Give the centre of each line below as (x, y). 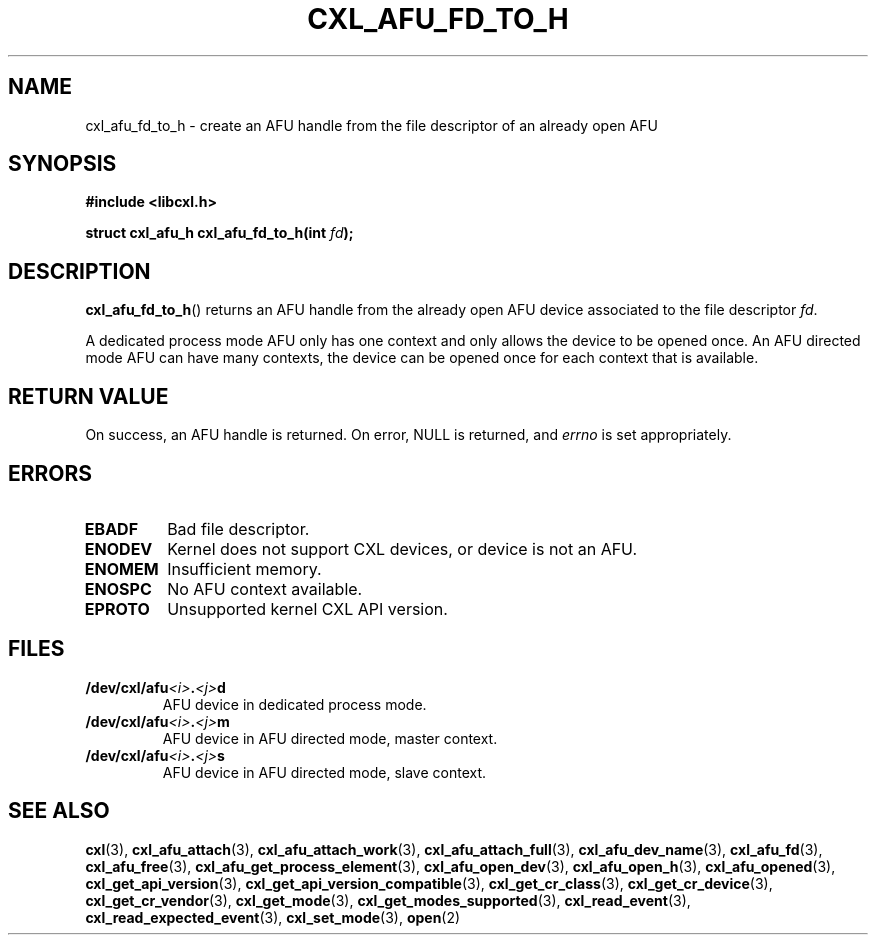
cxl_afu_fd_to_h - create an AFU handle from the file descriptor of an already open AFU (371, 125)
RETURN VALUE (88, 396)
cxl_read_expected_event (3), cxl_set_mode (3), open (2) (273, 917)
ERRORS (50, 473)
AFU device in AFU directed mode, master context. (330, 738)
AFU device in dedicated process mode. (294, 704)
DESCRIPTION (79, 271)
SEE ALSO (59, 811)
